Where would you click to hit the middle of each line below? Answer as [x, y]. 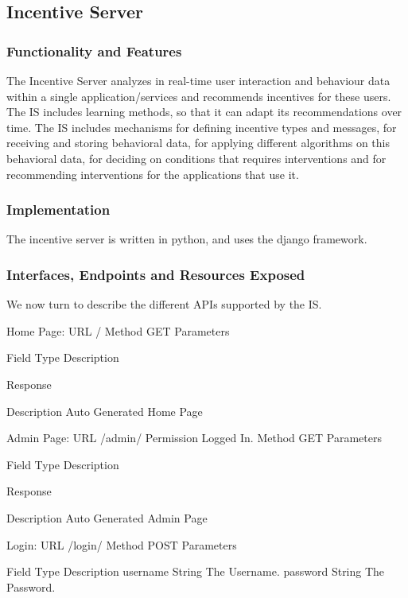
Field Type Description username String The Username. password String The [196, 571]
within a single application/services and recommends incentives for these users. [199, 96]
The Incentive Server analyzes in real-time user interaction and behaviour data [198, 80]
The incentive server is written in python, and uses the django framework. [187, 239]
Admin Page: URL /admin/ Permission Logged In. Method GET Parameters [194, 438]
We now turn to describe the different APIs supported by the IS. [164, 304]
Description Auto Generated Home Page [105, 411]
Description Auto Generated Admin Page [107, 517]
